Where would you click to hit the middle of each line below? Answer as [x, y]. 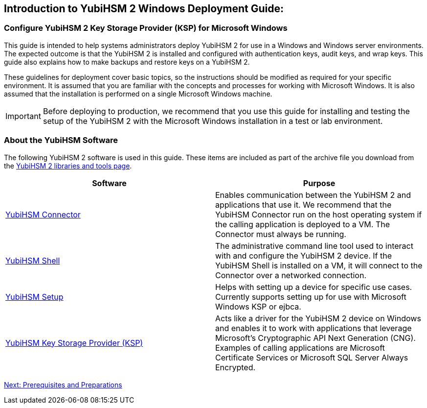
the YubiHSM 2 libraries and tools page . [68, 166]
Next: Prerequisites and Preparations [63, 384]
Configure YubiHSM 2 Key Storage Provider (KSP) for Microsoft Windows [146, 28]
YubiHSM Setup [34, 297]
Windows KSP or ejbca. [258, 306]
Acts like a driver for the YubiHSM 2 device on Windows [318, 318]
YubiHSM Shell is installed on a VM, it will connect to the [319, 265]
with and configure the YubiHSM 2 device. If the [303, 255]
